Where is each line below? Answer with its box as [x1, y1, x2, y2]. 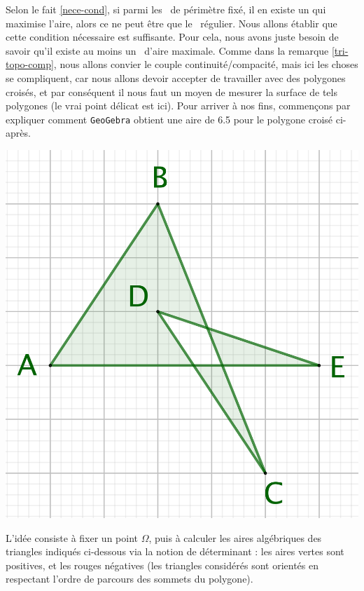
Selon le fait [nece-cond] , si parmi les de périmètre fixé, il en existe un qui [6, 2, 326, 16]
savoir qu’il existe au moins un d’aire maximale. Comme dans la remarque [6, 43, 329, 57]
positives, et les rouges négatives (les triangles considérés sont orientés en [6, 557, 318, 572]
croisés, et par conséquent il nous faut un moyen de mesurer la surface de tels [6, 84, 337, 99]
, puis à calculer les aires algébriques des [148, 530, 322, 545]
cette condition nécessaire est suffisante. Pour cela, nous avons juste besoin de [6, 29, 339, 44]
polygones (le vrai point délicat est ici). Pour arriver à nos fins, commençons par [6, 98, 351, 113]
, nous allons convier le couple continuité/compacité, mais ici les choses [53, 57, 358, 72]
